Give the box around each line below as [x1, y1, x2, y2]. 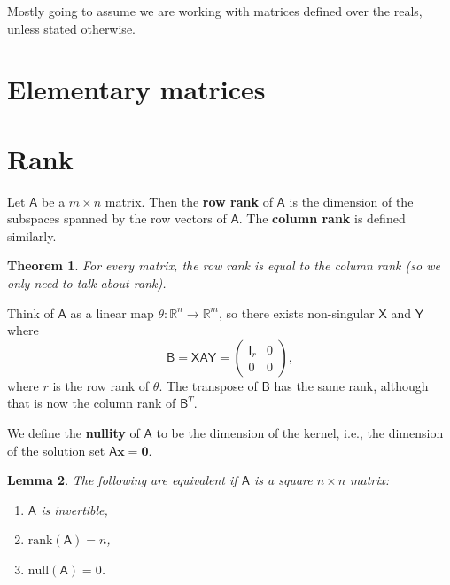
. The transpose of [159, 376, 258, 394]
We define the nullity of [7, 424, 140, 442]
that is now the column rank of [7, 394, 176, 412]
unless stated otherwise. [7, 19, 136, 37]
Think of [7, 303, 54, 322]
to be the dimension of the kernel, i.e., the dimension [156, 424, 444, 442]
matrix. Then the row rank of [105, 191, 273, 210]
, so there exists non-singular [218, 303, 375, 322]
